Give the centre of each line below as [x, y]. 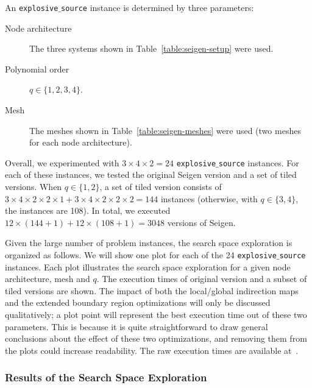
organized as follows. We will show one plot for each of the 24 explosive [141, 255]
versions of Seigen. [201, 222]
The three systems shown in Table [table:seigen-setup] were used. [151, 48]
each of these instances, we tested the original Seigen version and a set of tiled [151, 175]
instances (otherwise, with [209, 198]
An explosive [32, 7]
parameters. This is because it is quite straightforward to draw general [136, 326]
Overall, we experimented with [62, 162]
